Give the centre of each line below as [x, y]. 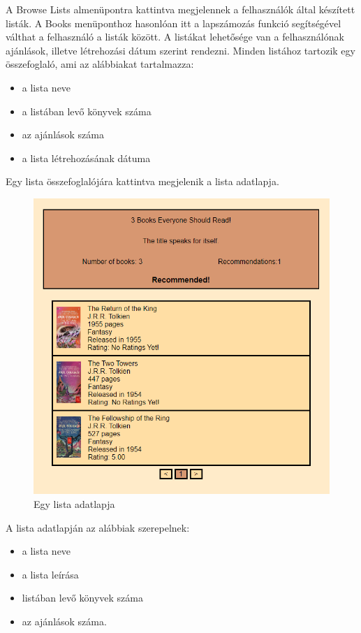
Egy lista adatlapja [74, 503]
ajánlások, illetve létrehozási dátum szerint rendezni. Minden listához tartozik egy [180, 50]
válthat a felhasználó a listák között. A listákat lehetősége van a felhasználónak [175, 37]
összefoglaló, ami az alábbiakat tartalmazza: [100, 64]
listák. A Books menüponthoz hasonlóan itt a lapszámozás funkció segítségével [174, 23]
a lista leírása [50, 574]
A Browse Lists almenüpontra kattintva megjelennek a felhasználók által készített [180, 9]
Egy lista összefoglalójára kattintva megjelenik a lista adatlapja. [142, 181]
